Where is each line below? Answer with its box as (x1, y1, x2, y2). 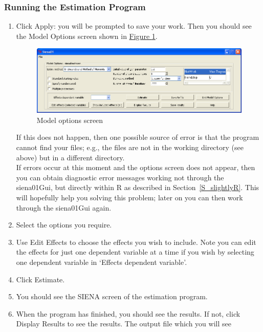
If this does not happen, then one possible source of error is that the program (16, 132, 259, 142)
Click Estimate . (16, 274, 65, 284)
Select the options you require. (16, 219, 112, 230)
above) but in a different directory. (16, 152, 125, 162)
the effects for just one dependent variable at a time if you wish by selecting (16, 246, 254, 257)
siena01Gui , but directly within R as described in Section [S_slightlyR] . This (16, 182, 259, 193)
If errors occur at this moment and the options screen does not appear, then (16, 162, 255, 173)
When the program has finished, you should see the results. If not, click (16, 308, 240, 319)
